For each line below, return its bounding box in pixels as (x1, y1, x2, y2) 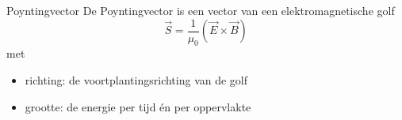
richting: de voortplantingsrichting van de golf (25, 72, 248, 88)
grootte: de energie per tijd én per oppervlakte (25, 98, 251, 114)
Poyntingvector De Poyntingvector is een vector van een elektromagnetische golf (6, 2, 395, 18)
